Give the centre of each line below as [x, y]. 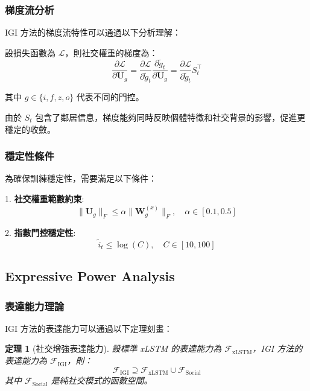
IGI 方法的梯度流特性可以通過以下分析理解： [93, 32]
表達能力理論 [35, 306]
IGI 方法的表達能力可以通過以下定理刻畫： [89, 328]
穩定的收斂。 [30, 129]
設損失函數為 [30, 52]
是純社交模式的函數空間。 [102, 380]
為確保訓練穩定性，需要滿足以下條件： [81, 178]
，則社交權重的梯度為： [111, 52]
